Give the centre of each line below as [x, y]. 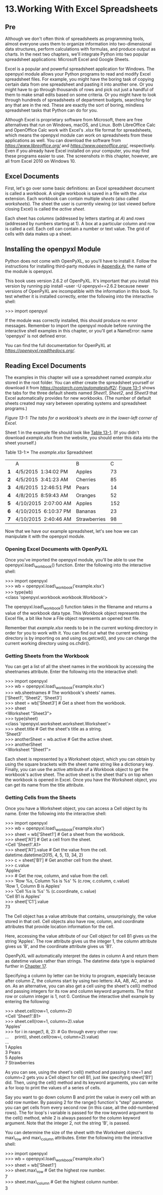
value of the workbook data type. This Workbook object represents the [76, 613]
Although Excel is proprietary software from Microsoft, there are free [74, 120]
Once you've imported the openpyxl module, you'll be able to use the [74, 559]
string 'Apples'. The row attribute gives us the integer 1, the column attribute [81, 941]
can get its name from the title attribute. [45, 785]
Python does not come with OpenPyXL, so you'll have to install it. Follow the [81, 261]
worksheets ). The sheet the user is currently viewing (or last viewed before [80, 204]
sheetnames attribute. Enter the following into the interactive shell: [71, 672]
